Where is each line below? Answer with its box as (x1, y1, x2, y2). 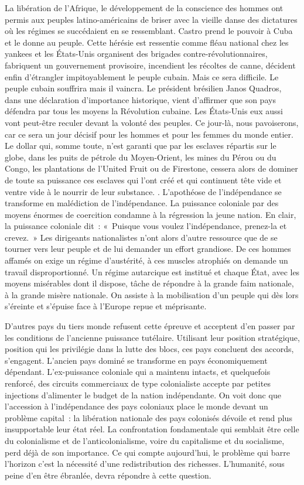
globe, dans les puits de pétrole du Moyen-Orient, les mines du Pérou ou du (5, 151, 276, 163)
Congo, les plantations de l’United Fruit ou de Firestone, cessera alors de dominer (5, 162, 298, 175)
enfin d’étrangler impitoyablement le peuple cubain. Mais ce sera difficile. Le (5, 70, 279, 83)
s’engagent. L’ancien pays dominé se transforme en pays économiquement (5, 354, 268, 366)
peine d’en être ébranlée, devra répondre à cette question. (5, 469, 211, 481)
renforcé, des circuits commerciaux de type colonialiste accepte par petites (5, 377, 271, 389)
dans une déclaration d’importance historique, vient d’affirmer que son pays (5, 93, 276, 105)
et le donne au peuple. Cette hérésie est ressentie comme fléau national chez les (5, 36, 289, 48)
